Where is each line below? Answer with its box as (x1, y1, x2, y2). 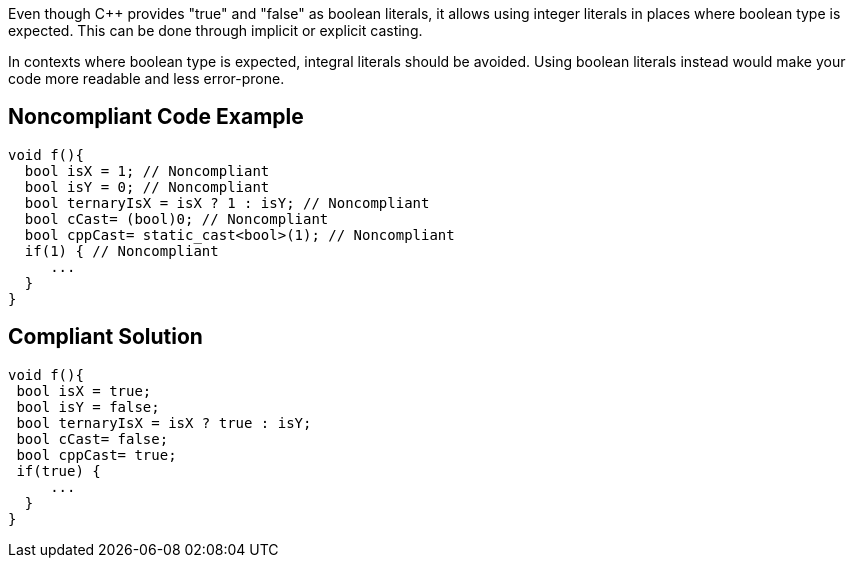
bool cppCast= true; (16, 446, 177, 463)
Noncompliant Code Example (8, 104, 304, 130)
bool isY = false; (16, 398, 160, 415)
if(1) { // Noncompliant (24, 242, 219, 259)
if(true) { (16, 462, 101, 479)
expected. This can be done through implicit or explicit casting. (8, 22, 423, 39)
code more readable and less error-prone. (8, 70, 285, 87)
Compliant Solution (8, 324, 203, 350)
